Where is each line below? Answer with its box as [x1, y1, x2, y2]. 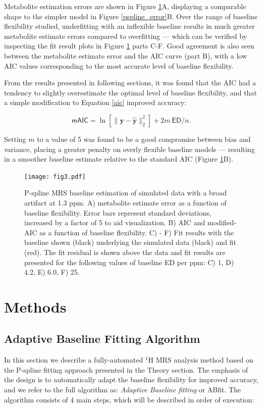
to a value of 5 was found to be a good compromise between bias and [37, 133, 251, 144]
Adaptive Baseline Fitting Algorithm [4, 331, 200, 346]
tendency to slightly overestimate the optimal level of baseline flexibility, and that [4, 87, 257, 97]
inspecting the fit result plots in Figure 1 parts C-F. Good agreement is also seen [4, 40, 254, 51]
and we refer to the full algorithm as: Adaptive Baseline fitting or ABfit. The [4, 384, 241, 395]
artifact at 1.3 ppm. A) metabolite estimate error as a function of [24, 197, 227, 208]
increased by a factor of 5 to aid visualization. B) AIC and [24, 217, 205, 228]
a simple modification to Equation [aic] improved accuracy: [4, 97, 187, 108]
